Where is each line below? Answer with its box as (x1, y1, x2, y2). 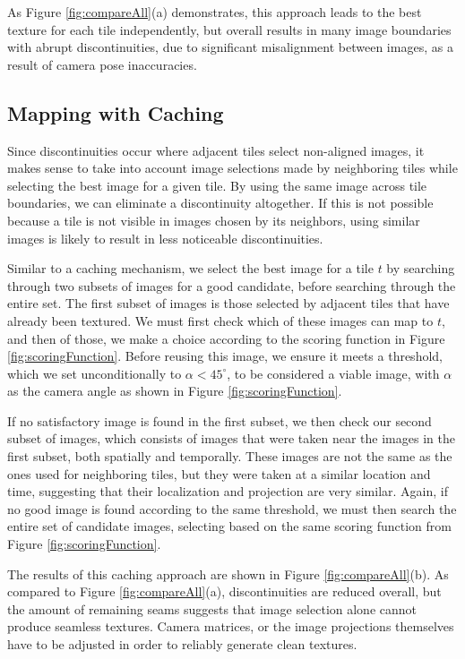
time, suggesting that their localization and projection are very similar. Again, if (7, 482, 449, 501)
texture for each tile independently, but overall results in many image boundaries (7, 20, 452, 39)
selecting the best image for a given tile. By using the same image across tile (7, 175, 427, 194)
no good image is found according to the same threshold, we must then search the (7, 499, 457, 518)
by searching (386, 259, 455, 278)
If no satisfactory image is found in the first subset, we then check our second (7, 411, 432, 430)
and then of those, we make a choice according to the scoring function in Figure (7, 329, 445, 347)
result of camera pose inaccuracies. (7, 55, 197, 73)
